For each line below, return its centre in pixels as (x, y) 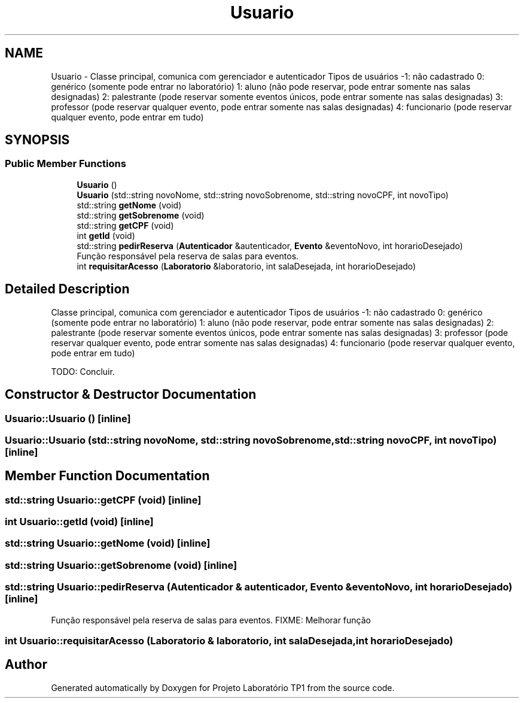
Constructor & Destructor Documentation (131, 395)
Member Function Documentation (107, 476)
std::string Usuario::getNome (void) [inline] (108, 543)
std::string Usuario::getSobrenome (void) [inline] (121, 565)
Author (26, 665)
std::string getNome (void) (129, 205)
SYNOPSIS (37, 140)
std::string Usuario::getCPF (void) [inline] (103, 500)
